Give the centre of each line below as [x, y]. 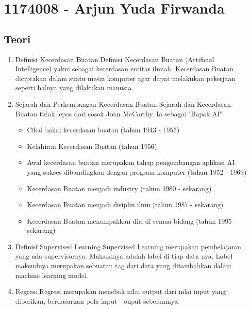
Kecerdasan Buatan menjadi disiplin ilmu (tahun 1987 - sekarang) [125, 204]
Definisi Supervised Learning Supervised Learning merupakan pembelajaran [128, 246]
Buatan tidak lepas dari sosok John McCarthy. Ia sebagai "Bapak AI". [120, 113]
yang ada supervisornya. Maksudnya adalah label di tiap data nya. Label [124, 256]
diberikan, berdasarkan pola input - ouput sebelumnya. [98, 301]
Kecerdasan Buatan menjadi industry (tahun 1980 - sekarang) [119, 188]
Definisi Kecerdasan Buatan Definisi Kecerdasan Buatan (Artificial [115, 59]
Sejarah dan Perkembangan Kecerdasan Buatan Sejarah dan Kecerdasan [123, 104]
